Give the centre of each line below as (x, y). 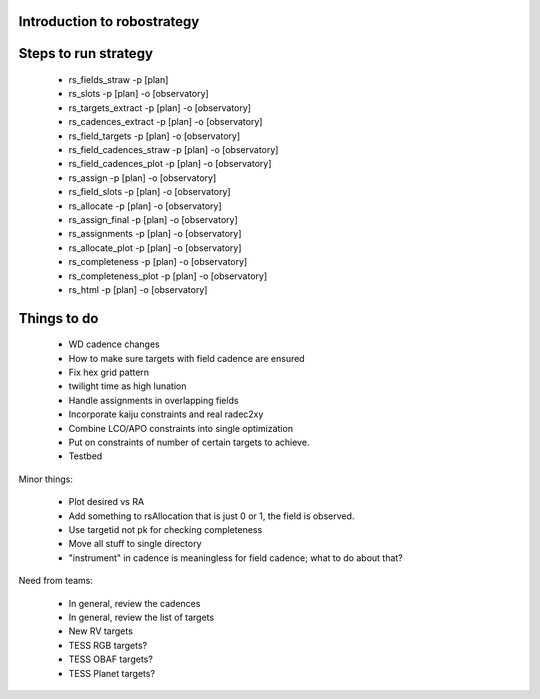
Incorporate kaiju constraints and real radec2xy (166, 414)
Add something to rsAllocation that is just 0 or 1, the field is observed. (211, 516)
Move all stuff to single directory (135, 544)
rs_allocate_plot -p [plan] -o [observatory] (155, 247)
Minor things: (46, 479)
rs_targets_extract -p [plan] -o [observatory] (160, 107)
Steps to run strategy (86, 53)
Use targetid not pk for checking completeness (165, 529)
